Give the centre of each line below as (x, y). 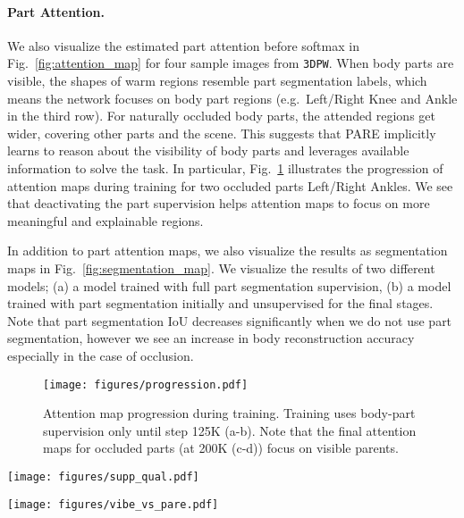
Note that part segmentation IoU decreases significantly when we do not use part (230, 320)
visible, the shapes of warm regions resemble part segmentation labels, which (217, 81)
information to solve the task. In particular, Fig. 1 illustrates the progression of (225, 168)
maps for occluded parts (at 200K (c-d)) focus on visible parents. (221, 448)
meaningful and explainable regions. (105, 220)
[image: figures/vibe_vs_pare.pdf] (113, 504)
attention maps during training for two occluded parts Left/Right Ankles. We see (230, 185)
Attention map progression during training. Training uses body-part (229, 413)
